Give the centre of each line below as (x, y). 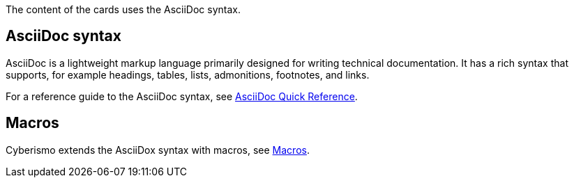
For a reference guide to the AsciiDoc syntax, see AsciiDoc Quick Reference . (182, 96)
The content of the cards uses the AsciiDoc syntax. (123, 9)
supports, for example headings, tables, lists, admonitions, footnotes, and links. (188, 74)
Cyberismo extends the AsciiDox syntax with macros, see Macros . (158, 150)
